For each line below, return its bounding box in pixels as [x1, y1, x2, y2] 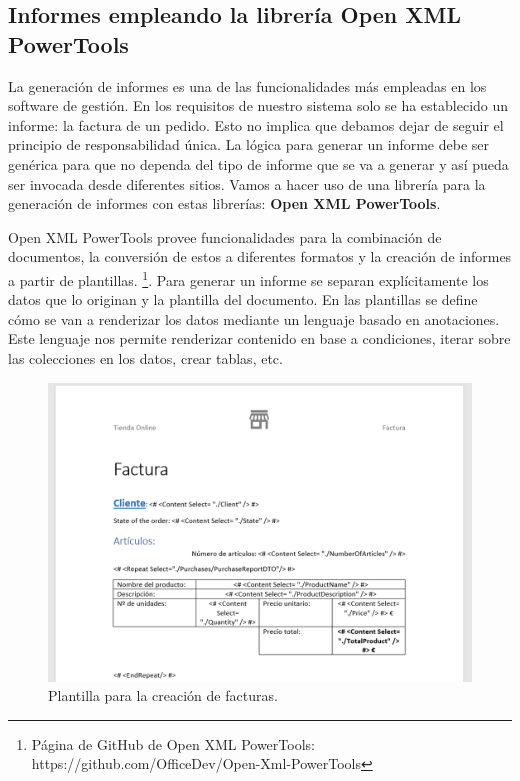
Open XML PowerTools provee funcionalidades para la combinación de [8, 226, 442, 247]
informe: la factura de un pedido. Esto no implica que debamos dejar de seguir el [8, 114, 504, 135]
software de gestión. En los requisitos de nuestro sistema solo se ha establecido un [8, 95, 509, 116]
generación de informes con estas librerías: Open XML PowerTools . [8, 193, 441, 214]
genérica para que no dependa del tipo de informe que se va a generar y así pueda [8, 153, 509, 174]
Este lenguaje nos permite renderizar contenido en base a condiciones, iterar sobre [8, 328, 511, 349]
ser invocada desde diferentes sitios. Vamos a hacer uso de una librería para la [8, 173, 486, 194]
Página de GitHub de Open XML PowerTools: [31, 733, 315, 754]
